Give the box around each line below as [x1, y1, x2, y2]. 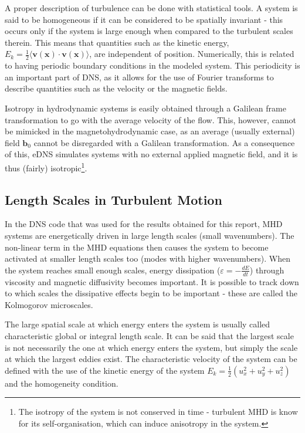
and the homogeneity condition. [5, 377, 118, 389]
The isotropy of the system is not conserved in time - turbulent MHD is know [18, 405, 298, 418]
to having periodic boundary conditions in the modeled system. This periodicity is [5, 59, 300, 72]
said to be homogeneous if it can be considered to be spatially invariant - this [5, 13, 283, 25]
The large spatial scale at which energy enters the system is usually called [5, 318, 270, 330]
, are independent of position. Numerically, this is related [89, 48, 294, 60]
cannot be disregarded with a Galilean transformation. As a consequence [33, 136, 295, 148]
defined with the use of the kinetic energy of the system [5, 364, 205, 376]
